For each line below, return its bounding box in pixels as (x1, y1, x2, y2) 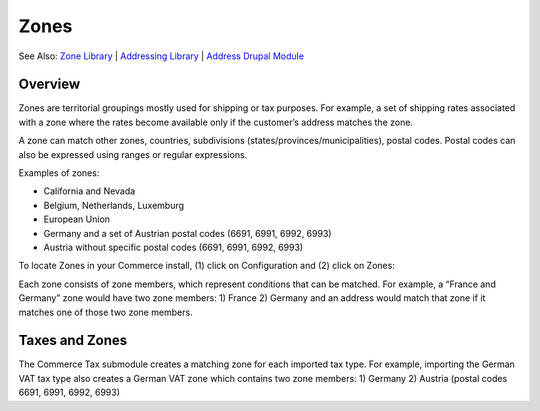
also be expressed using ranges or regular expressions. (18, 148, 248, 160)
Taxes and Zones (18, 332, 128, 349)
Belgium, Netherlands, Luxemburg (43, 199, 185, 211)
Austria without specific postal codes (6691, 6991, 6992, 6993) (43, 241, 304, 253)
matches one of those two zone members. (18, 306, 194, 318)
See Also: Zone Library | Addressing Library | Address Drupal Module (18, 50, 305, 62)
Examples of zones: (18, 167, 100, 179)
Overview (18, 76, 81, 93)
